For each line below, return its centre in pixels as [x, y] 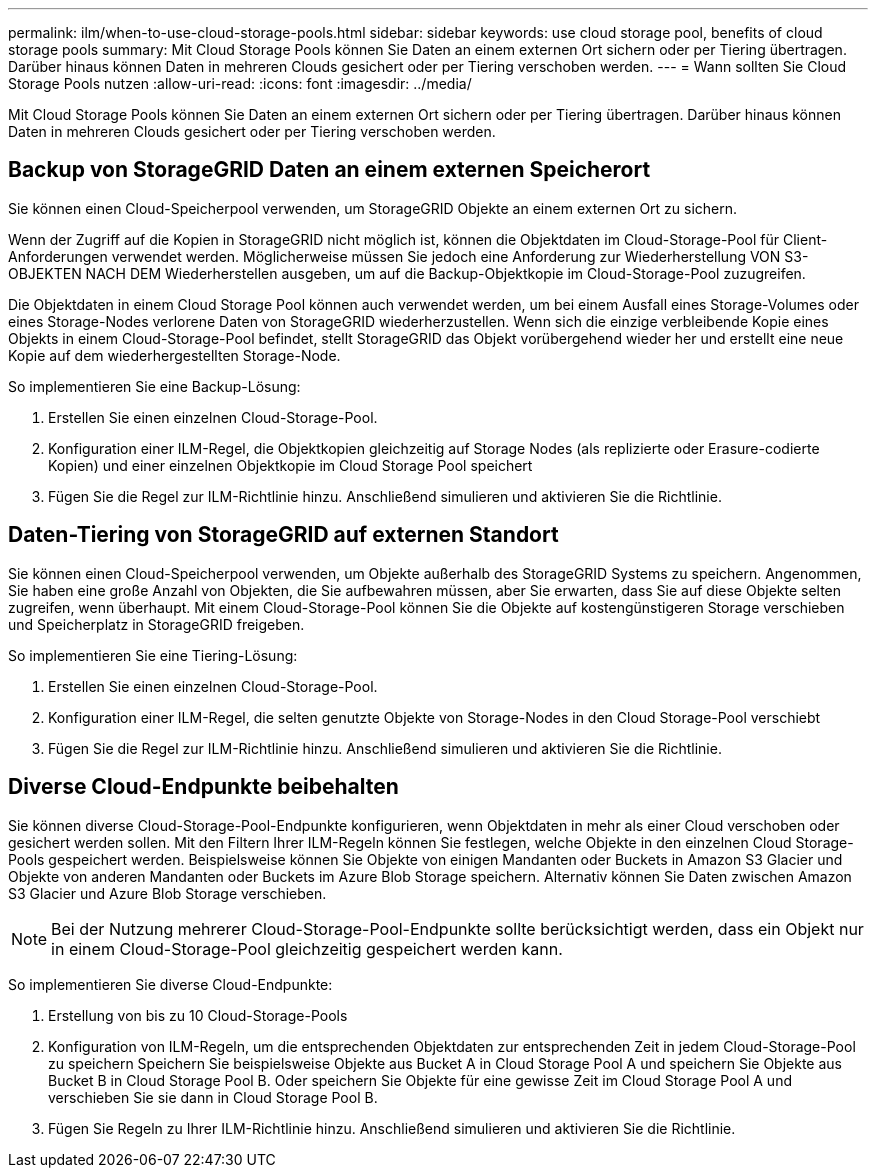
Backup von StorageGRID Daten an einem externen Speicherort [329, 170]
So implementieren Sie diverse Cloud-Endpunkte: [170, 984]
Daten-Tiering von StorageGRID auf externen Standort [283, 535]
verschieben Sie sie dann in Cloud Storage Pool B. [213, 1097]
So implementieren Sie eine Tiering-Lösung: [153, 655]
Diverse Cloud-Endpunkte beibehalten [203, 787]
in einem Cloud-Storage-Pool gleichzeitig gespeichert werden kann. [307, 948]
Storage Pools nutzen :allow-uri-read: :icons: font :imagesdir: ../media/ [240, 83]
